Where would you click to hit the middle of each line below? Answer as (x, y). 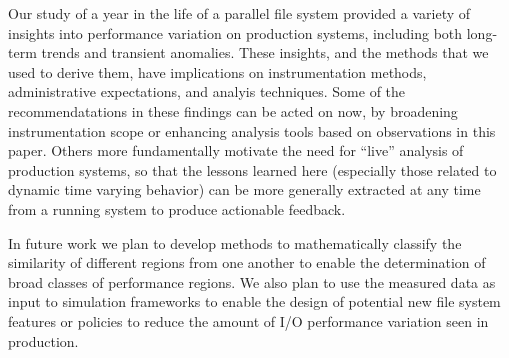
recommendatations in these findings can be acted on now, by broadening (233, 110)
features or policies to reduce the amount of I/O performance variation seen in (248, 320)
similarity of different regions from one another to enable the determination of (247, 262)
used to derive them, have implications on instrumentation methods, (217, 71)
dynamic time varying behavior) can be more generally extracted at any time (244, 189)
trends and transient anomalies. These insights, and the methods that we (265, 52)
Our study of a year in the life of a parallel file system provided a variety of (239, 13)
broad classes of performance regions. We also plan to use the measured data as (252, 281)
